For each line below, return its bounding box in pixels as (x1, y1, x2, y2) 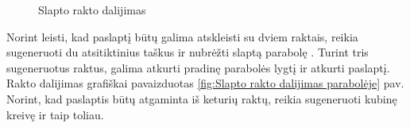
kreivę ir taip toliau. (6, 106, 104, 122)
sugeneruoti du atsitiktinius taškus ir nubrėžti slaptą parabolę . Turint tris (6, 44, 369, 60)
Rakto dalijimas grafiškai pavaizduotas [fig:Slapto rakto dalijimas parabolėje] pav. (6, 75, 404, 91)
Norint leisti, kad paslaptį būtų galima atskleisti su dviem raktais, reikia (6, 28, 358, 45)
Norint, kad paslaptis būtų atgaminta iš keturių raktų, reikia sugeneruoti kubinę (6, 90, 397, 107)
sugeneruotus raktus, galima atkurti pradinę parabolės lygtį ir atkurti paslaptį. (6, 59, 390, 76)
